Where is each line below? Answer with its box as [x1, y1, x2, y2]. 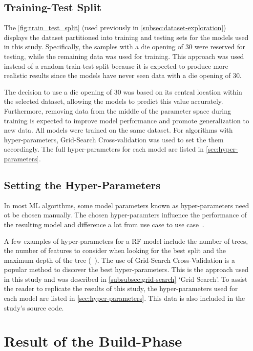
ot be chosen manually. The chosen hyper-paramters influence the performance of [4, 210, 247, 220]
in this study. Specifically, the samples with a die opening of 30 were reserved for [4, 41, 246, 52]
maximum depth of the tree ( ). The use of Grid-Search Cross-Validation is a [4, 254, 235, 265]
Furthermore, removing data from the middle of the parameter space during [4, 105, 231, 116]
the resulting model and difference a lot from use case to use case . [4, 219, 204, 229]
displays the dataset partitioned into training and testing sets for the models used [4, 32, 249, 42]
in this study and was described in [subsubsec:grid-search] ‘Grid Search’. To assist [4, 273, 248, 284]
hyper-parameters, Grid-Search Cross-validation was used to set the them [4, 134, 224, 144]
